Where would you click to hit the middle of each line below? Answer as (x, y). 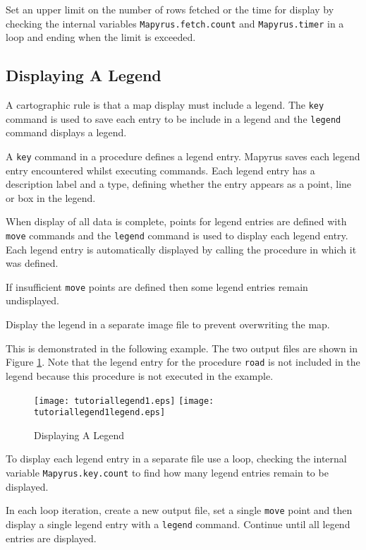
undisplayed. (32, 300)
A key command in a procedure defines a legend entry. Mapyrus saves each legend (183, 156)
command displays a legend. (66, 132)
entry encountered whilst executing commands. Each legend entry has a (160, 170)
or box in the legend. (51, 197)
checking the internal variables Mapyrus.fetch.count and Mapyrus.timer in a (175, 23)
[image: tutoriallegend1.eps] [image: (124, 401)
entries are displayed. (51, 538)
